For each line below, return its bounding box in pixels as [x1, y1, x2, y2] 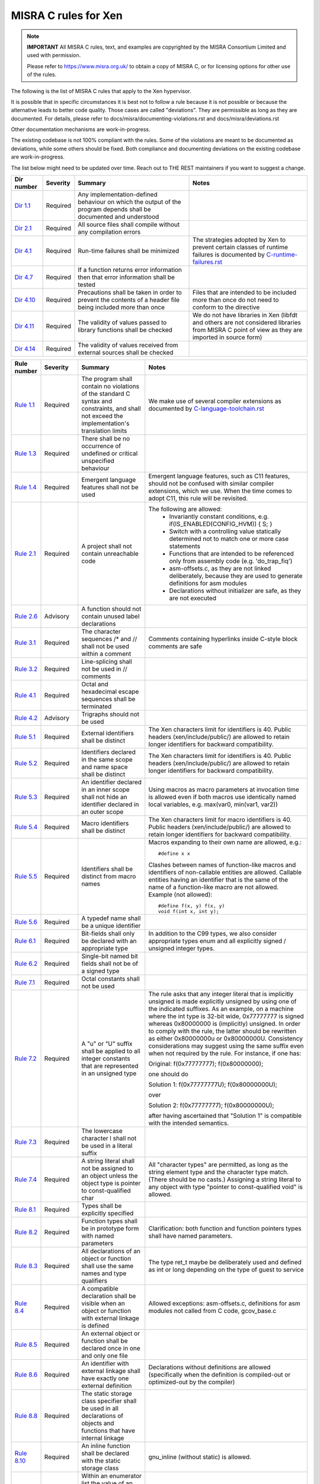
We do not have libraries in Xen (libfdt [193, 311, 297, 319]
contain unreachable [81, 550, 139, 558]
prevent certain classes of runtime [193, 243, 289, 252]
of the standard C [81, 389, 130, 398]
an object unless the [81, 1172, 138, 1180]
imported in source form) [193, 333, 263, 341]
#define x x [158, 851, 191, 857]
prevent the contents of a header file [78, 296, 180, 304]
